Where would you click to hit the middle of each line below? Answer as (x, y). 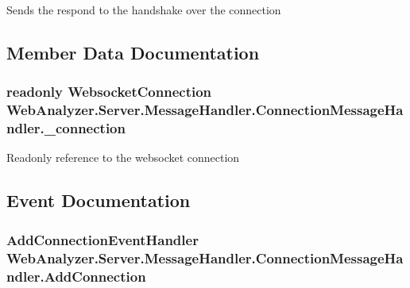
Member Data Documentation (133, 52)
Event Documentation (99, 200)
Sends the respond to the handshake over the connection (144, 10)
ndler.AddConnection (76, 276)
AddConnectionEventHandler (102, 239)
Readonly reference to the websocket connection (123, 157)
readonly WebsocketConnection (109, 92)
